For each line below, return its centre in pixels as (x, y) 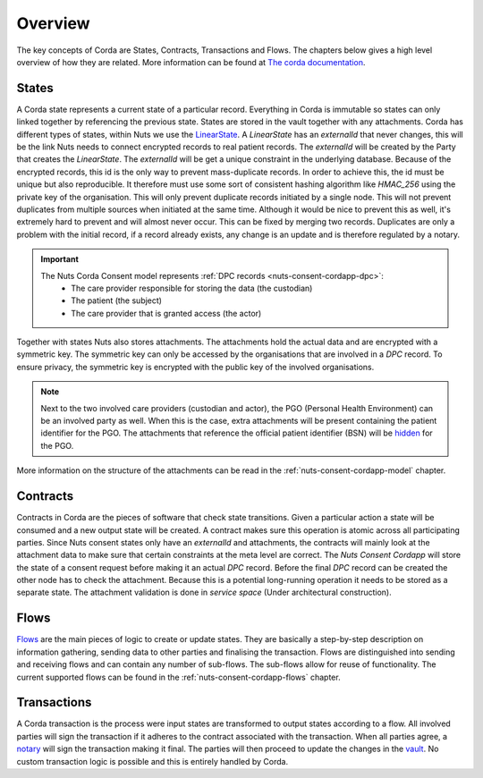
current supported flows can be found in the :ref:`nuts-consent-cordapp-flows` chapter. (178, 677)
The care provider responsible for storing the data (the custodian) (192, 288)
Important (60, 259)
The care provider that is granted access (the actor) (166, 313)
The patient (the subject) (117, 300)
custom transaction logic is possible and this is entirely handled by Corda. (153, 761)
